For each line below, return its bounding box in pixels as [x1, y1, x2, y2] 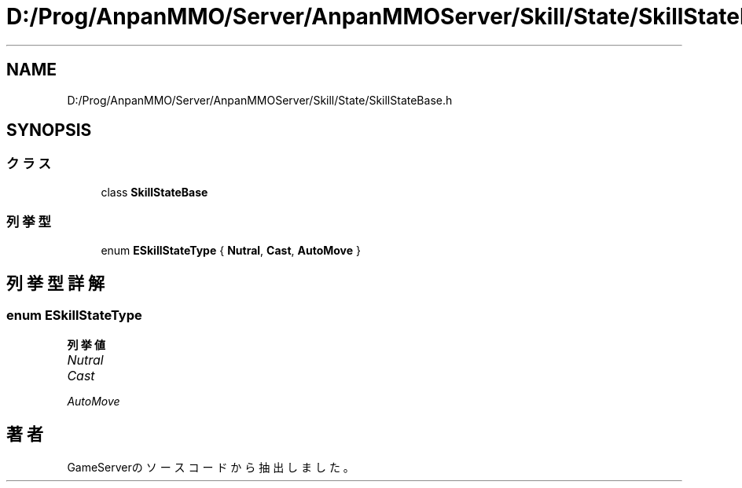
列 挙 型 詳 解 [6, 273, 105, 293]
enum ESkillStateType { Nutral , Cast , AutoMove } [101, 243, 362, 257]
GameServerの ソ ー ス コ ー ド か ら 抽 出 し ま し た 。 [67, 460, 354, 474]
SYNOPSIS [6, 120, 92, 141]
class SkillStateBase [101, 185, 208, 199]
